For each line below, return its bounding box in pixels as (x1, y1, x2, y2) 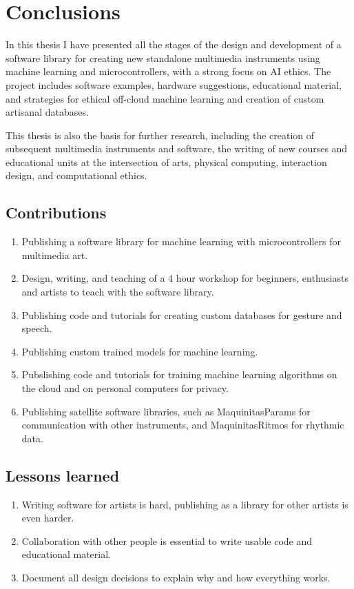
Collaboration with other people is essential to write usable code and (21, 533, 312, 548)
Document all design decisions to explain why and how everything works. (21, 570, 331, 584)
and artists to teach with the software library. (21, 285, 214, 299)
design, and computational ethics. (6, 168, 147, 183)
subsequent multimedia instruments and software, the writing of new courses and (6, 141, 348, 156)
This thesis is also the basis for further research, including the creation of (6, 127, 315, 142)
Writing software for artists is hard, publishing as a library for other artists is (21, 497, 348, 511)
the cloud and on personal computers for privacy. (21, 381, 229, 395)
